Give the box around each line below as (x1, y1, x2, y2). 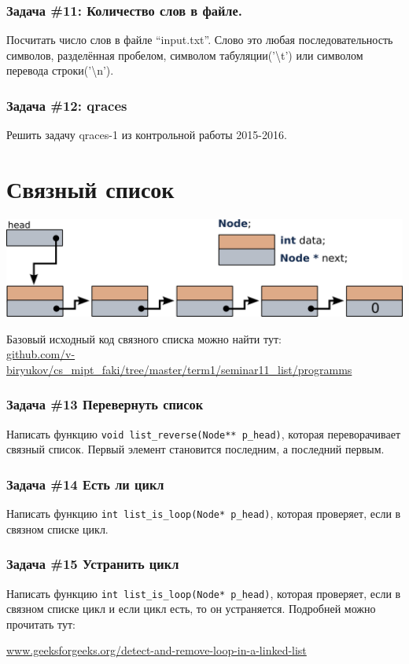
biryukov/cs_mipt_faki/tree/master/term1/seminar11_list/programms (6, 361, 352, 377)
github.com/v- (6, 346, 76, 362)
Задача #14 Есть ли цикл (6, 474, 164, 493)
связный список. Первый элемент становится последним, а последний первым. (6, 441, 385, 457)
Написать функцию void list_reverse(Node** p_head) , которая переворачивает (6, 425, 401, 442)
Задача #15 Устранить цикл (6, 554, 179, 574)
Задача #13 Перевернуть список (6, 394, 204, 414)
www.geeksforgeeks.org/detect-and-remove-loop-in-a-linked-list (6, 642, 307, 658)
